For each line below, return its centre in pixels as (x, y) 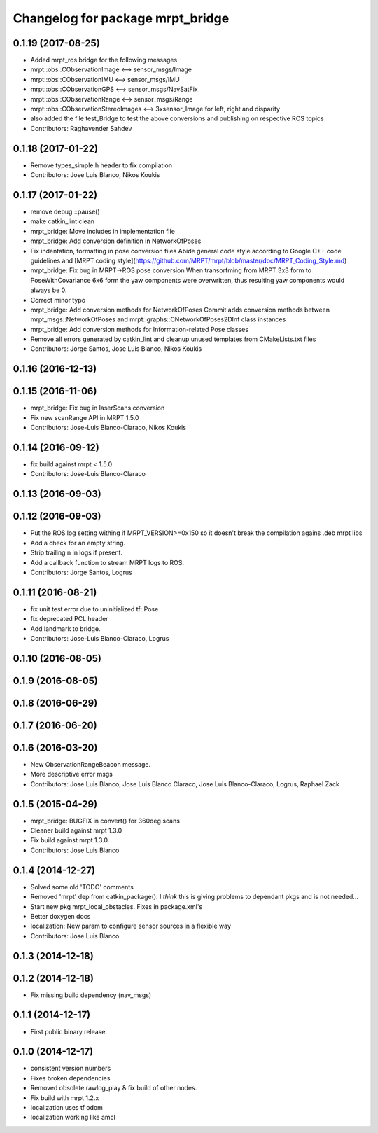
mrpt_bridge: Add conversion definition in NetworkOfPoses (116, 241)
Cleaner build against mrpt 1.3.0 (76, 830)
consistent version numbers (71, 1069)
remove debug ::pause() (65, 211)
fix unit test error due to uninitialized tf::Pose (94, 609)
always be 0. (49, 290)
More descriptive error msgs (72, 774)
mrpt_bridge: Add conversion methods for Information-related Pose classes (139, 329)
